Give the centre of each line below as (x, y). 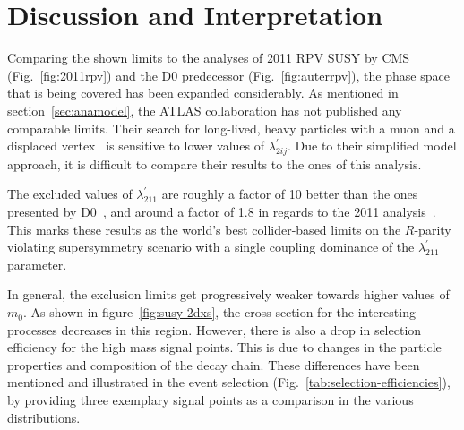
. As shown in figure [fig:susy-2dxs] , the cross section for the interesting (219, 312)
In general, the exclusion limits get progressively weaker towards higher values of (228, 294)
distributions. (44, 417)
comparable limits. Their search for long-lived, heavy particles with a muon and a (231, 128)
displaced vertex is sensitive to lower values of (136, 146)
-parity (433, 229)
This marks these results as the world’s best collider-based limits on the (204, 229)
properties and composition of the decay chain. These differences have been (214, 364)
